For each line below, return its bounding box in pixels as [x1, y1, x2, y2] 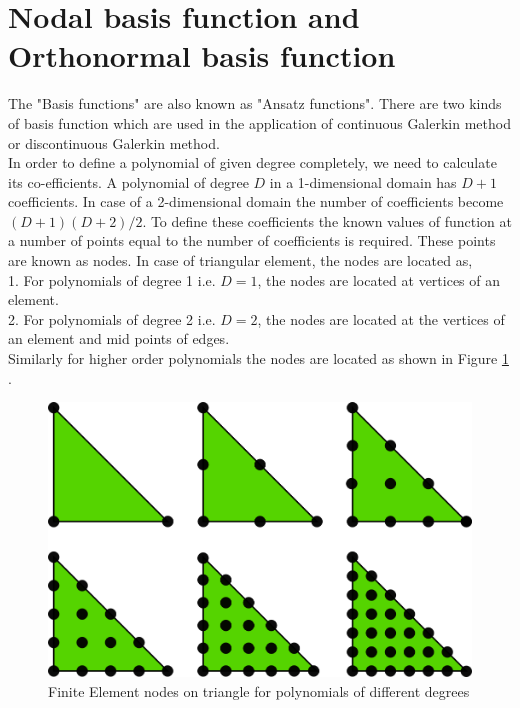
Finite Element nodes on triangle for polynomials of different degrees [48, 680, 470, 701]
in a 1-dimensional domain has [269, 171, 457, 192]
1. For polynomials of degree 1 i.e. [8, 269, 216, 290]
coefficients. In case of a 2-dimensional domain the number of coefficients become [8, 191, 504, 212]
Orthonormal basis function [8, 35, 396, 76]
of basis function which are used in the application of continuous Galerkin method [8, 112, 511, 133]
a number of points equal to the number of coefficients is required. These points [8, 230, 496, 251]
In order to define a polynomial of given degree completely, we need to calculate [8, 152, 497, 173]
